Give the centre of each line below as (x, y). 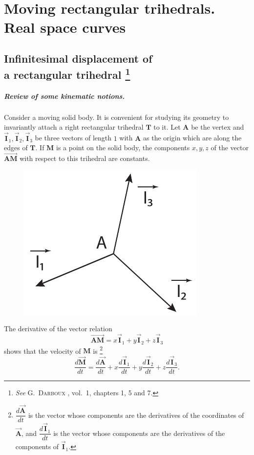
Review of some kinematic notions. (64, 96)
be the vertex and (218, 126)
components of (37, 446)
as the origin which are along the (192, 138)
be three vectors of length (73, 138)
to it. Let (167, 126)
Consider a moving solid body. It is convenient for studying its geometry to (116, 117)
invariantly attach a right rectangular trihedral (74, 126)
